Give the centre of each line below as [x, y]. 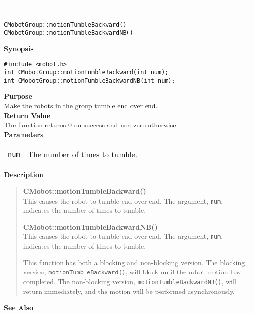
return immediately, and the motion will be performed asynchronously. [129, 291]
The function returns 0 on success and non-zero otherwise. [91, 125]
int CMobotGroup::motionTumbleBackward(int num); [86, 73]
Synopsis [19, 48]
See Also [19, 307]
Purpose [18, 96]
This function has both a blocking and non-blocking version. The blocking [134, 262]
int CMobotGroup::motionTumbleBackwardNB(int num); [90, 80]
